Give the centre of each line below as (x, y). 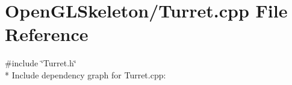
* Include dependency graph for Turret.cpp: (85, 74)
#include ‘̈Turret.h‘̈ (41, 63)
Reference (47, 34)
